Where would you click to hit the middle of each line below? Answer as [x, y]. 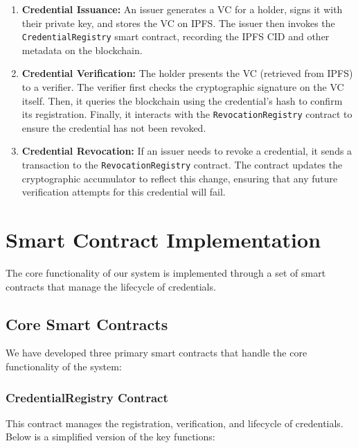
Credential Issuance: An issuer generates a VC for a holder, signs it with [182, 9]
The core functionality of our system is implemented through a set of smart [166, 273]
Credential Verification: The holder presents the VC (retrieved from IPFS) [187, 73]
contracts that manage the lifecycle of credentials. [111, 286]
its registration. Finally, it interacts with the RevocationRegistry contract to [187, 114]
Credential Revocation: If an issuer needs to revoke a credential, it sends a [187, 151]
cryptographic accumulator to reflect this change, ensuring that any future [180, 178]
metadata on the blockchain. [82, 50]
